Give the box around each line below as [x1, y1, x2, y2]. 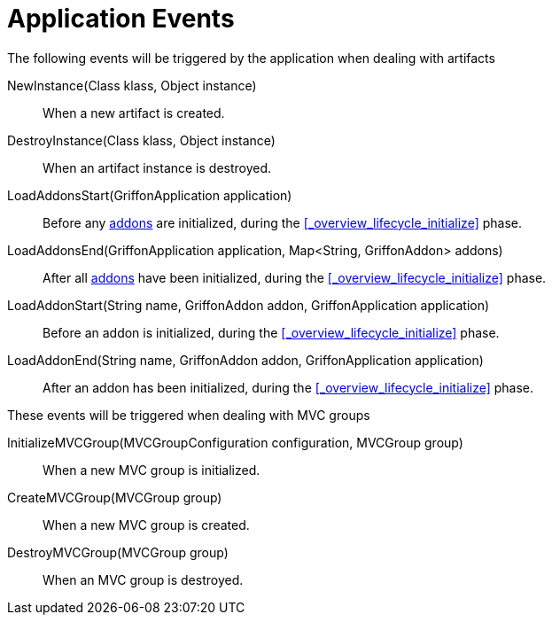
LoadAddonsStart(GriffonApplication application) [7, 187, 292, 203]
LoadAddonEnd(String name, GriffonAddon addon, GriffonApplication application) [7, 352, 484, 368]
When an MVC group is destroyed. [43, 571, 244, 587]
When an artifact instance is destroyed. [43, 159, 272, 175]
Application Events [7, 4, 235, 34]
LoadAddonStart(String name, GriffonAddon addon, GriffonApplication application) [7, 297, 490, 313]
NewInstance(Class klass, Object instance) [7, 77, 257, 93]
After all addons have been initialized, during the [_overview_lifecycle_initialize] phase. [43, 269, 547, 285]
